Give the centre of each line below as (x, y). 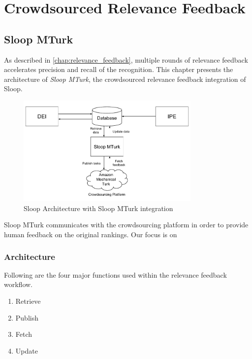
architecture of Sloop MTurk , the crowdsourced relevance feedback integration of (125, 79)
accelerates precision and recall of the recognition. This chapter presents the (119, 69)
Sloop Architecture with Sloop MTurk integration (98, 208)
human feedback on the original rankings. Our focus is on (91, 234)
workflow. (18, 284)
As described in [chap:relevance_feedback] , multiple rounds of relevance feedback (126, 59)
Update (27, 350)
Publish (27, 317)
